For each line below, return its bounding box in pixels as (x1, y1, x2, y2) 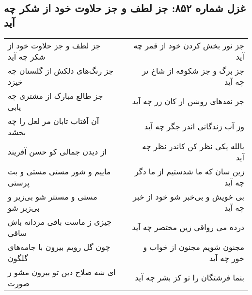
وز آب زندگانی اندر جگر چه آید (144, 121, 244, 132)
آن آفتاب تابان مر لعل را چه (8, 115, 99, 126)
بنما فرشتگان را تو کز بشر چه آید (135, 272, 244, 283)
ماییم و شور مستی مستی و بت (8, 165, 111, 177)
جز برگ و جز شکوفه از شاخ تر (142, 64, 244, 76)
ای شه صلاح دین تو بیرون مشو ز (8, 266, 116, 278)
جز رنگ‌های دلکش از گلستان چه (8, 64, 114, 76)
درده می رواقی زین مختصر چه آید (132, 221, 244, 233)
